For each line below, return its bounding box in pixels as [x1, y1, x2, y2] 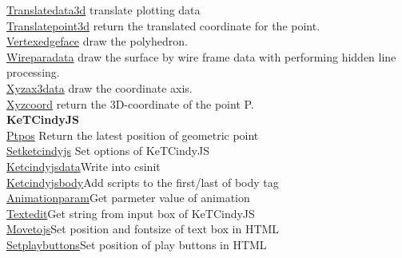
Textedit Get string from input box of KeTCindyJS [6, 204, 255, 221]
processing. [6, 64, 60, 81]
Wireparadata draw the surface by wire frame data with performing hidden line [6, 48, 396, 65]
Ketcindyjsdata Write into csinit [6, 157, 161, 174]
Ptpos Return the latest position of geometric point [6, 126, 259, 143]
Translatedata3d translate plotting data [6, 2, 201, 18]
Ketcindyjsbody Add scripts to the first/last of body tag [6, 173, 279, 190]
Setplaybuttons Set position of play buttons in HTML [6, 236, 267, 252]
